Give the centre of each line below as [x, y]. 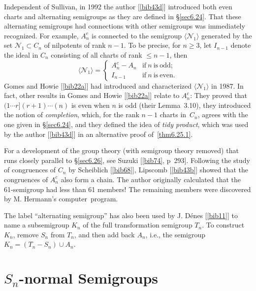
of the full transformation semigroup [138, 225]
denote [241, 45]
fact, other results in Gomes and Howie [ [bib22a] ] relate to [92, 95]
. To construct [223, 225]
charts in [173, 114]
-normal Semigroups [88, 278]
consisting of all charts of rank [96, 54]
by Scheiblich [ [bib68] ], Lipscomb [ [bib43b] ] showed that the [158, 170]
